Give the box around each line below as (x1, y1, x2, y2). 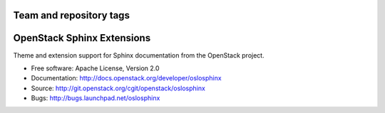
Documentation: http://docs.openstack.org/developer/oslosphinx (31, 74, 222, 82)
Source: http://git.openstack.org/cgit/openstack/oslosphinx (31, 84, 206, 92)
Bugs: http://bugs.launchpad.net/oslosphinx (31, 94, 160, 102)
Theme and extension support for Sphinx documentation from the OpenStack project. (13, 50, 265, 60)
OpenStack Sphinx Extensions (13, 32, 151, 44)
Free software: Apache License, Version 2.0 (31, 64, 160, 72)
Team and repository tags (13, 9, 130, 21)
